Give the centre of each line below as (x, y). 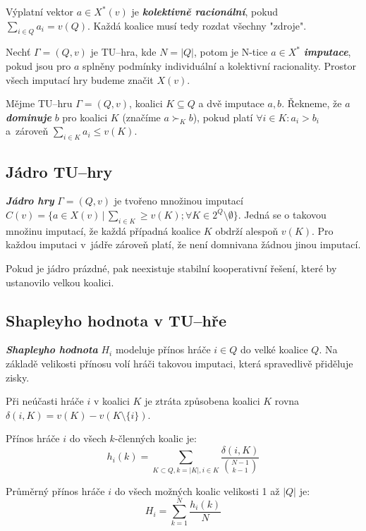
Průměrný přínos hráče (55, 490)
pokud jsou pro (38, 65)
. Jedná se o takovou (282, 214)
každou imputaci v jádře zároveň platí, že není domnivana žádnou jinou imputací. (183, 244)
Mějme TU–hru (39, 103)
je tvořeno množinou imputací (178, 201)
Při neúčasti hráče (45, 401)
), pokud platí (223, 117)
